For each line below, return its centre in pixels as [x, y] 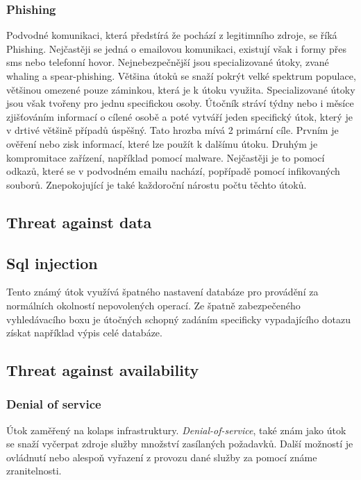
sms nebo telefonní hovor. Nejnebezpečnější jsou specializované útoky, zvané [168, 62]
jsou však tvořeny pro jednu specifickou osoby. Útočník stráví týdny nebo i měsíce [180, 103]
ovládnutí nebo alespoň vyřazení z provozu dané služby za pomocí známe [162, 457]
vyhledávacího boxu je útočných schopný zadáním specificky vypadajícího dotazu [179, 319]
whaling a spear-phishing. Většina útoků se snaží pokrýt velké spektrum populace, [181, 76]
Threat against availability [103, 370]
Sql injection [52, 263]
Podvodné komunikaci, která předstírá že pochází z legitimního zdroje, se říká [172, 35]
